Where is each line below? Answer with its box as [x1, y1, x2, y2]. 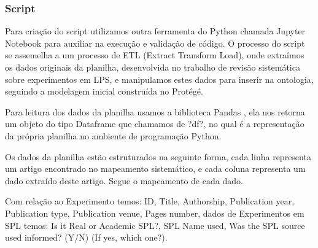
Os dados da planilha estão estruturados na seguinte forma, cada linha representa [5, 150, 311, 163]
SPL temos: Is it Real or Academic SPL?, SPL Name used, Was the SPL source [5, 219, 305, 231]
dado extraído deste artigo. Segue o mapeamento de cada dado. [5, 174, 243, 187]
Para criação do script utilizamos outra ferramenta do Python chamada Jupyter [5, 25, 306, 37]
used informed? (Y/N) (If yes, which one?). [5, 231, 168, 244]
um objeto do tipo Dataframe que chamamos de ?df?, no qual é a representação [5, 117, 304, 130]
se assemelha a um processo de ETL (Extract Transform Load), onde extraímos [5, 48, 304, 61]
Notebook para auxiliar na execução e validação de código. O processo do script [5, 36, 305, 49]
